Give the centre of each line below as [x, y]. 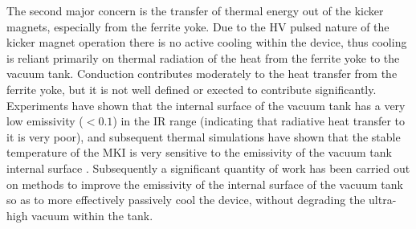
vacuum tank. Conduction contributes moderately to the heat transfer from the [202, 74]
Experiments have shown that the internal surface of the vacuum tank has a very [206, 105]
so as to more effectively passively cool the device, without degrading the [186, 200]
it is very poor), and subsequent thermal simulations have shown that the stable [204, 136]
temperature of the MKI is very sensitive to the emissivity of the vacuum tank [199, 152]
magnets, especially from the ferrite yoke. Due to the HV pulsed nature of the [198, 26]
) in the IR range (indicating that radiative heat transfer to [259, 121]
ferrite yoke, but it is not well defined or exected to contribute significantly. [192, 89]
